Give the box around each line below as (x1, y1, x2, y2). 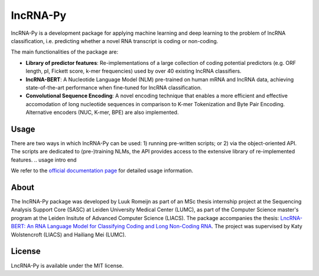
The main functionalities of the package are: (11, 48, 118, 55)
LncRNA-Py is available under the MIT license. (11, 262, 124, 269)
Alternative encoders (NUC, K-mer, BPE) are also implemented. (25, 109, 179, 116)
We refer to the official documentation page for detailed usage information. (11, 167, 194, 174)
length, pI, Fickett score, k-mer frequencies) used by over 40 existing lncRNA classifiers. (25, 68, 242, 75)
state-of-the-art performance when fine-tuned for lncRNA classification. (25, 84, 202, 91)
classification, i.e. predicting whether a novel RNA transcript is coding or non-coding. (11, 37, 219, 44)
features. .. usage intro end (11, 156, 77, 163)
